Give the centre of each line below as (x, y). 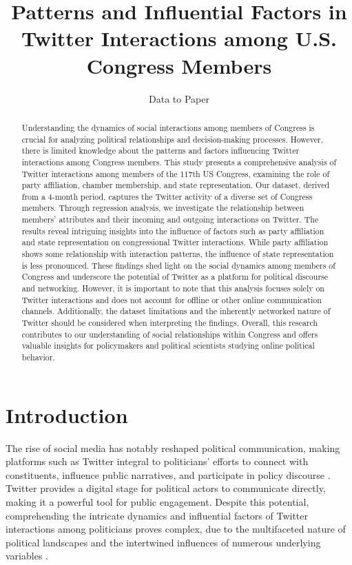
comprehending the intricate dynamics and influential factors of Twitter (157, 515)
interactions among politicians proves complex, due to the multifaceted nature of (176, 529)
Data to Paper (179, 98)
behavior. (38, 357)
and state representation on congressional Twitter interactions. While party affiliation (175, 242)
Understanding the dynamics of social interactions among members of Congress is (168, 127)
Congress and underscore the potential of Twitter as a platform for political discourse (175, 277)
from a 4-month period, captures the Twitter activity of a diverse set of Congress (167, 196)
